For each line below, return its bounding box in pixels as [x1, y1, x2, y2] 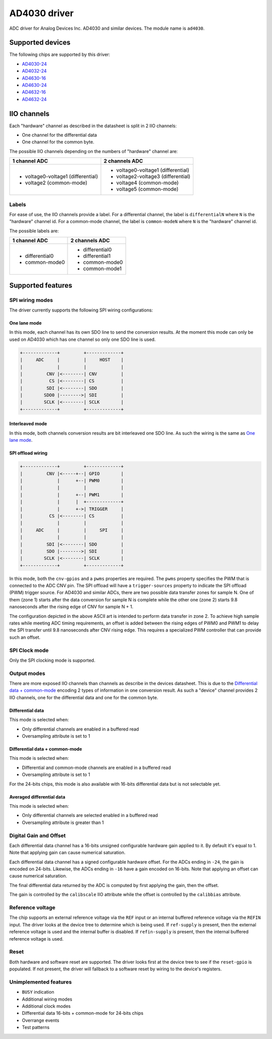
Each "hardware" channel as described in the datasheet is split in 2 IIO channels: [9, 123, 177, 129]
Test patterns [22, 1024, 50, 1030]
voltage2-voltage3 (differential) [116, 173, 191, 180]
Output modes [9, 669, 45, 677]
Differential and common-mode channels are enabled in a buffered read [22, 764, 171, 770]
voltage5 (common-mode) [116, 186, 179, 193]
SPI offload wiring [9, 450, 48, 456]
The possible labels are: [9, 228, 59, 234]
